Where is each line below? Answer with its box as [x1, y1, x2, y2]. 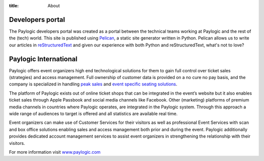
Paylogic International [9, 55, 78, 63]
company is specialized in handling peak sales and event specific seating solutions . [9, 81, 177, 87]
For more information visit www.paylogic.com [9, 149, 101, 155]
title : [9, 3, 19, 8]
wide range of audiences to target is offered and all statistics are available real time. [9, 110, 178, 117]
